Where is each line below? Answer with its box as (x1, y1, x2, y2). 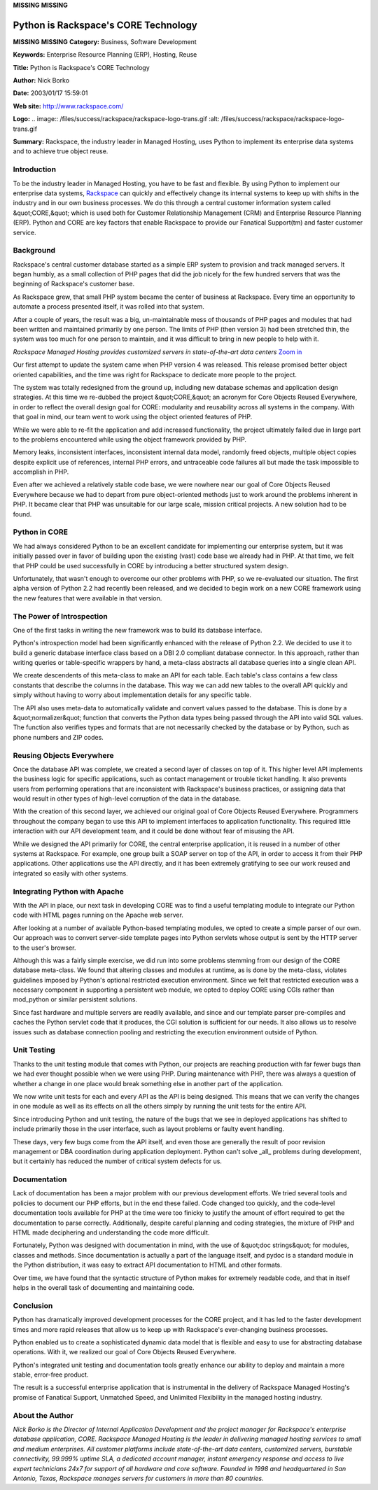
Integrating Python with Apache (13, 886, 124, 896)
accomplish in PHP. (13, 468, 69, 476)
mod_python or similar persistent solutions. (13, 995, 138, 1004)
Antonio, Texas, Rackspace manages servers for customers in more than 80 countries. (13, 1474, 264, 1482)
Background (13, 246, 56, 255)
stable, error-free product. (13, 1370, 89, 1379)
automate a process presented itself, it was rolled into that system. (13, 302, 204, 311)
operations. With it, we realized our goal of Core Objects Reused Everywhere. (13, 1348, 237, 1356)
